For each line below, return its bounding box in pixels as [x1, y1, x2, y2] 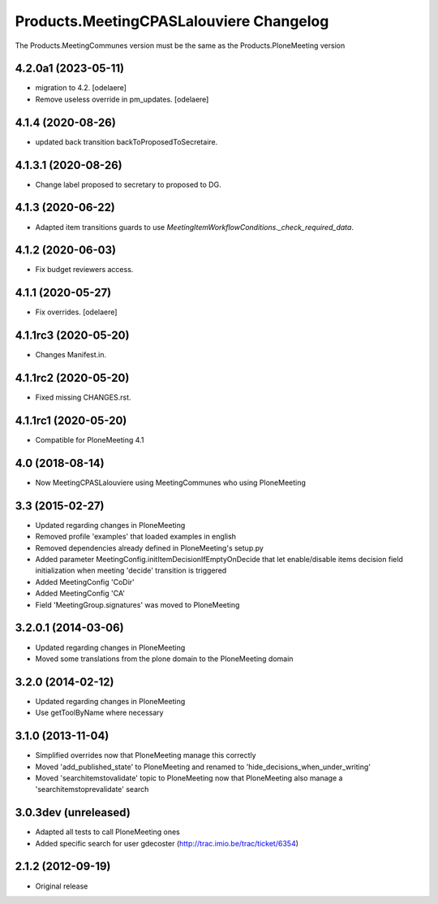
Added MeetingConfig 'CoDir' [35, 577, 135, 586]
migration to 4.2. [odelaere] [35, 83, 127, 93]
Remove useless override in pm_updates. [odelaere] [35, 94, 209, 104]
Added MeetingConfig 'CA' [35, 589, 126, 599]
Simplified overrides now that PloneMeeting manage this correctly [35, 750, 256, 760]
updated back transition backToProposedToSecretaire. [35, 136, 218, 146]
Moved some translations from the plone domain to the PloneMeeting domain [35, 654, 294, 664]
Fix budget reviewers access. [35, 265, 134, 275]
